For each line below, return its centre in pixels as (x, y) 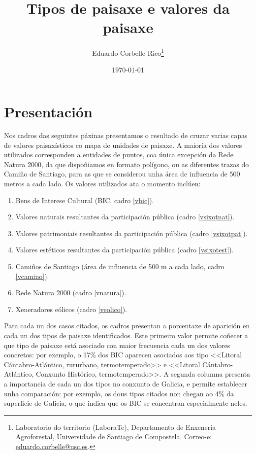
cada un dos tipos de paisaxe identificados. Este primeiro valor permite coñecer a (126, 335)
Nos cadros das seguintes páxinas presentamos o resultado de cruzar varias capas (126, 135)
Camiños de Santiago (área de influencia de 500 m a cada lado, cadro (120, 266)
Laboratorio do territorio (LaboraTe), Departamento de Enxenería (116, 427)
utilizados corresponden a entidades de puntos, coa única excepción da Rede (119, 155)
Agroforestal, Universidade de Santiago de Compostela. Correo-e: (114, 437)
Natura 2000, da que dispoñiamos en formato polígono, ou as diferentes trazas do (127, 164)
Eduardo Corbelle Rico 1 (128, 52)
